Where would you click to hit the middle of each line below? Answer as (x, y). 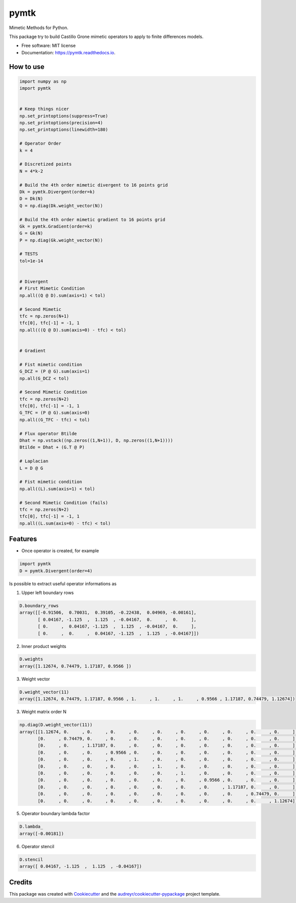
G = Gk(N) (31, 233)
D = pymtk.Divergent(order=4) (56, 571)
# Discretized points (46, 164)
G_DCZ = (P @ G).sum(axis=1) (55, 372)
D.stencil (31, 859)
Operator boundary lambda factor (56, 814)
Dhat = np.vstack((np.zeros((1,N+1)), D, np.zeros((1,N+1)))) (96, 441)
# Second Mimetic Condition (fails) (64, 503)
